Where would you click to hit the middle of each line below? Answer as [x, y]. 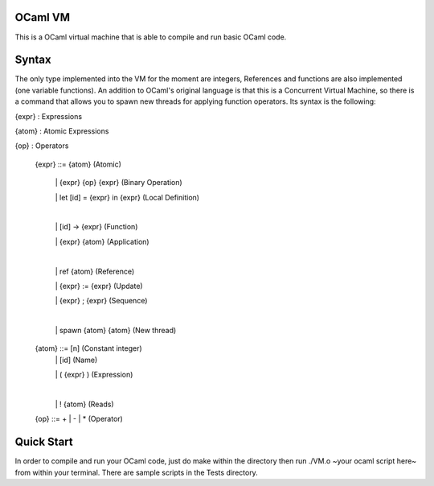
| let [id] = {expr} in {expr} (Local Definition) [127, 197]
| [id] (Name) [76, 360]
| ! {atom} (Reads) [84, 404]
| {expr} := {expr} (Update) [99, 286]
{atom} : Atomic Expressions [62, 131]
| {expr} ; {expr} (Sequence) [101, 301]
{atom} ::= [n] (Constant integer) [88, 348]
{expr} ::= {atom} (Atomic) [78, 164]
